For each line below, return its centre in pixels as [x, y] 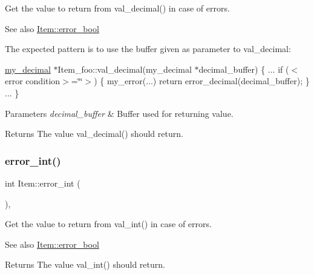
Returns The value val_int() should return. [85, 264]
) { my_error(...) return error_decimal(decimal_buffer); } [202, 81]
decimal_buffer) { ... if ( [244, 69]
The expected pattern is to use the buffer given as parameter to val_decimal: [148, 49]
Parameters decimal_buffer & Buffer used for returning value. [119, 113]
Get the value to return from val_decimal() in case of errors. [117, 8]
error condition [33, 81]
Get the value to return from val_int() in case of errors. [108, 224]
